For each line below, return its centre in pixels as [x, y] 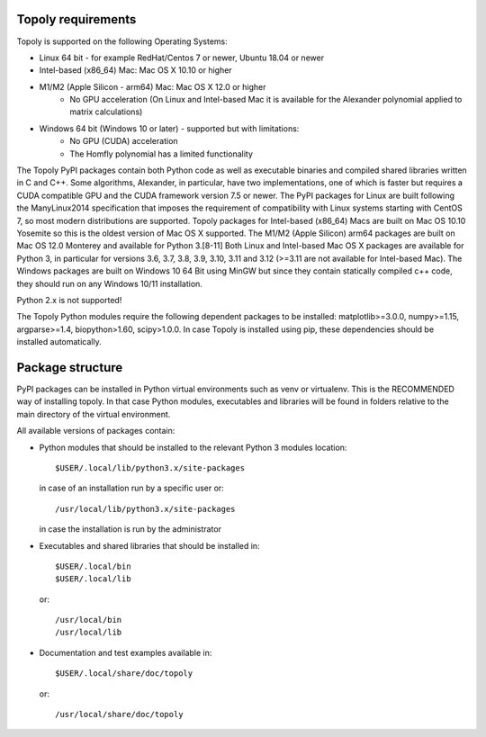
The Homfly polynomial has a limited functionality [162, 154]
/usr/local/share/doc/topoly [119, 715]
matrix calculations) [106, 112]
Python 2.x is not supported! [69, 300]
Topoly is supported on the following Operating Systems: [122, 41]
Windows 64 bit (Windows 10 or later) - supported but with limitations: [169, 128]
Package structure [70, 368]
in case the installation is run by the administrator [130, 529]
